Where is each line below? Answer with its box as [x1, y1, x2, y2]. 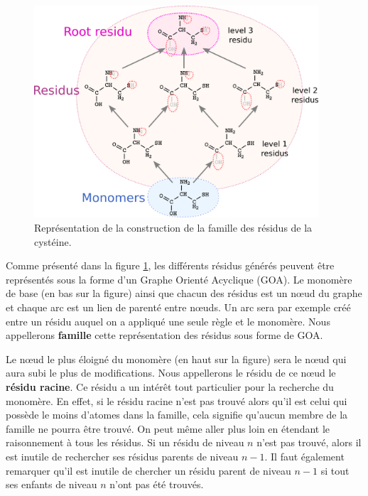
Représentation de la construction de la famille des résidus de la [34, 220, 313, 235]
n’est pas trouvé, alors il [256, 435, 362, 450]
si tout [320, 463, 350, 478]
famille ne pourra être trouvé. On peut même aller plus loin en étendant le [6, 421, 330, 436]
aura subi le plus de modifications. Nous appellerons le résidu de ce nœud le [6, 365, 336, 380]
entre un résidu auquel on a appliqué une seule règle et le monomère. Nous [6, 313, 330, 328]
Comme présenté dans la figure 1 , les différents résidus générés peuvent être [6, 258, 335, 273]
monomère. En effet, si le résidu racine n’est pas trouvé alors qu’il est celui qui [6, 393, 347, 408]
